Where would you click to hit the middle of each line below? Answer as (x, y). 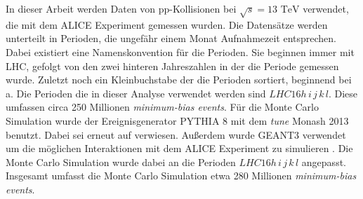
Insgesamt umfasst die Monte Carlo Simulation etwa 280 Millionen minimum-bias (181, 176)
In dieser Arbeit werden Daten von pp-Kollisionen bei (121, 8)
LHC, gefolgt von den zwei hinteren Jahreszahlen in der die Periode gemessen (172, 66)
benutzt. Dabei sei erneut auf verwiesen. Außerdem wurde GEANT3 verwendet (176, 134)
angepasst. (324, 162)
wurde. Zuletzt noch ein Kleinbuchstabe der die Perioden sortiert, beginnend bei (179, 80)
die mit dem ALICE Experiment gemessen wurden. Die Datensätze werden (167, 24)
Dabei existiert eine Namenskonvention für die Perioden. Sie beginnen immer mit (180, 52)
